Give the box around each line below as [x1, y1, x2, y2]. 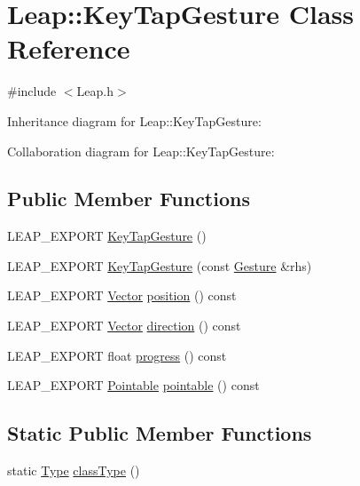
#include [7, 82, 57, 100]
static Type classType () [7, 461, 140, 480]
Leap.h [76, 82, 113, 100]
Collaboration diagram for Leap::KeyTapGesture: [7, 141, 275, 160]
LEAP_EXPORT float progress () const [7, 346, 227, 364]
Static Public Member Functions [7, 419, 312, 447]
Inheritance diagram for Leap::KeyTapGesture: [7, 111, 262, 130]
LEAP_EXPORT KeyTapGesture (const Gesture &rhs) [7, 256, 312, 275]
